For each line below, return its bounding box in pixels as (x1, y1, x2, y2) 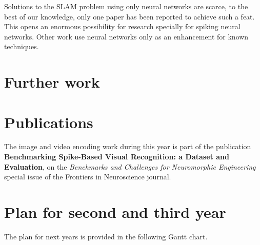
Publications (4, 111, 93, 132)
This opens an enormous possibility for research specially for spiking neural (4, 21, 241, 32)
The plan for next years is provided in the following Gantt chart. (4, 231, 208, 241)
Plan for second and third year (4, 201, 226, 222)
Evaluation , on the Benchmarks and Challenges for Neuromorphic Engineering (4, 161, 256, 172)
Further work (4, 71, 100, 92)
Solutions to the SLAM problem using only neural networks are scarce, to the (4, 1, 248, 11)
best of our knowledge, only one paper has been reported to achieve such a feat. (4, 11, 255, 22)
